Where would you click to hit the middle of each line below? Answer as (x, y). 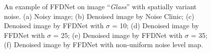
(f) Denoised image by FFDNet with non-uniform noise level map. (104, 44)
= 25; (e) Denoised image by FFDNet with (118, 35)
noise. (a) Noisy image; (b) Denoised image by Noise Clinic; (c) (99, 16)
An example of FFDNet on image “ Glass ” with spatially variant (100, 6)
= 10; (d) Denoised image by (156, 26)
